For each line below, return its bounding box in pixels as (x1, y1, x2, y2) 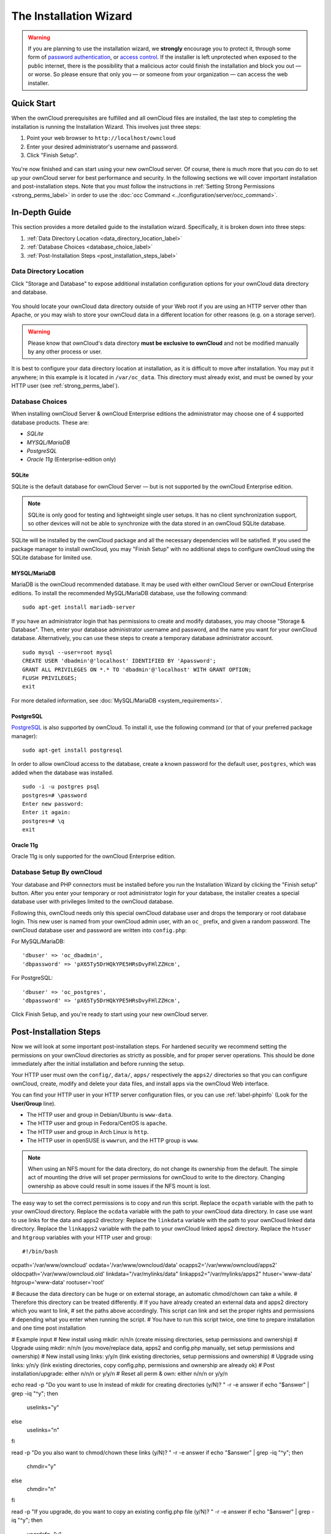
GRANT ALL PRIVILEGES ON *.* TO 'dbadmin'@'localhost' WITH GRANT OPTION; (22, 666, 252, 673)
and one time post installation (11, 1324, 86, 1332)
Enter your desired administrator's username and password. (26, 143, 178, 150)
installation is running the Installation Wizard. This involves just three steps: (11, 123, 201, 130)
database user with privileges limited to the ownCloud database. (11, 898, 174, 905)
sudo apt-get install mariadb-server (22, 604, 136, 611)
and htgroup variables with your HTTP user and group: (11, 1233, 153, 1241)
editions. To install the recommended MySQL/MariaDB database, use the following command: (11, 589, 248, 596)
